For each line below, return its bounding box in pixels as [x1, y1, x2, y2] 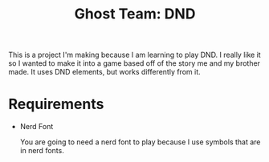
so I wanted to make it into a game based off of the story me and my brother [8, 59, 261, 68]
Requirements [8, 95, 104, 113]
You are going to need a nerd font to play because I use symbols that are [19, 137, 261, 147]
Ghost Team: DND [74, 5, 196, 23]
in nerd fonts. [19, 146, 64, 156]
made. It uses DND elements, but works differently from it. [8, 67, 201, 77]
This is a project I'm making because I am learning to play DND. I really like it [8, 50, 261, 60]
